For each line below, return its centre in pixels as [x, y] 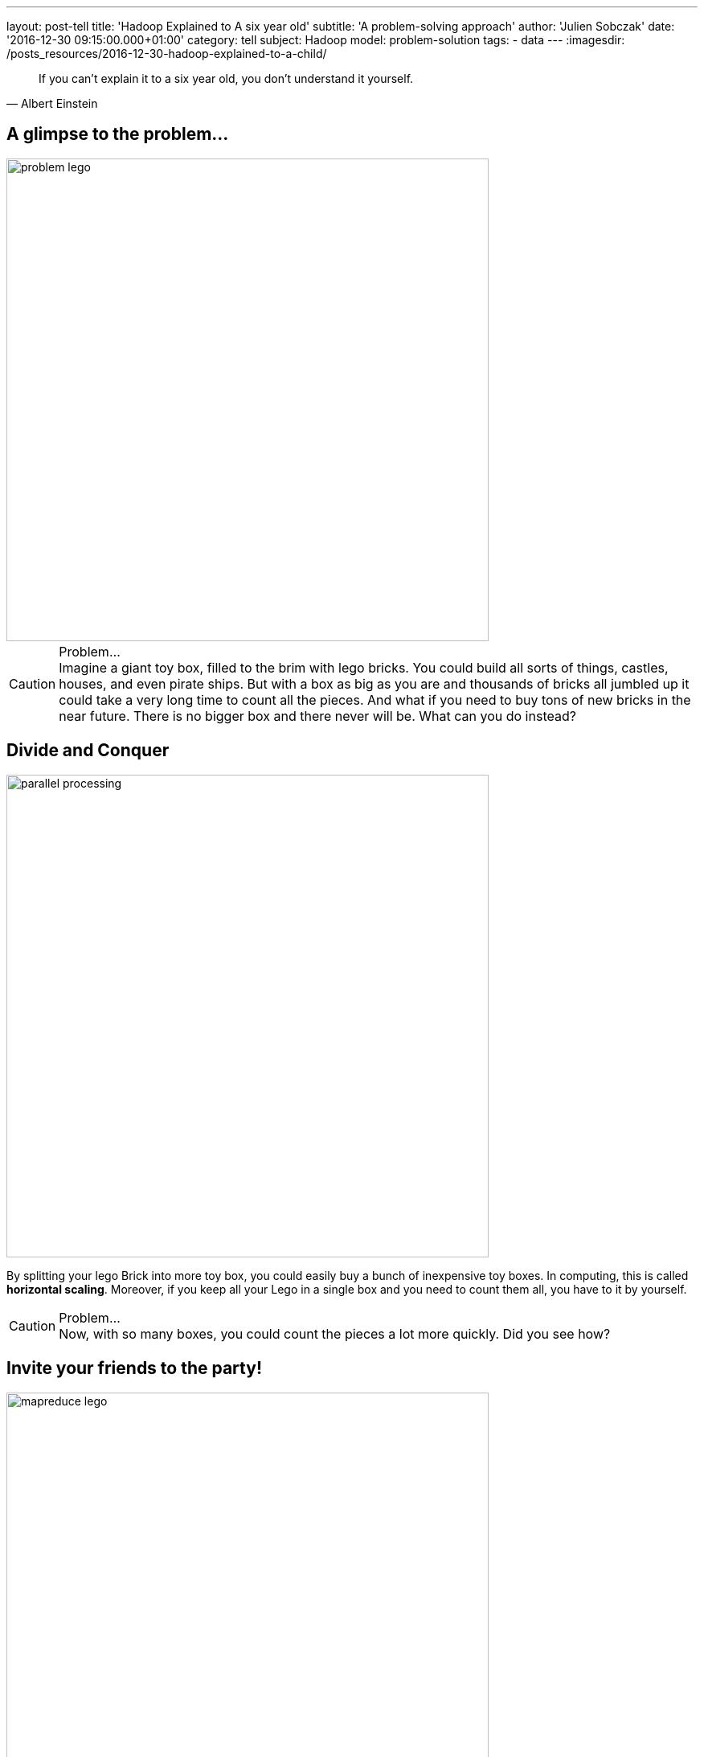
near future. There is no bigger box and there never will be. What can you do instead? [317, 716]
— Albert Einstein [52, 103]
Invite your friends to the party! [134, 1368]
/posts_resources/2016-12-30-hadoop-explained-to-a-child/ [167, 53]
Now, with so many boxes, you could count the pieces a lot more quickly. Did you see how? [335, 1333]
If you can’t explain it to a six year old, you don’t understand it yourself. [226, 78]
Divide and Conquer [88, 751]
